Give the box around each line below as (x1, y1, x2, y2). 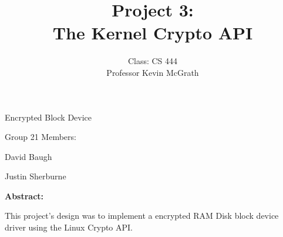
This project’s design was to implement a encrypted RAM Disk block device (5, 209, 279, 222)
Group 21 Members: (5, 131, 76, 143)
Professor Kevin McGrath (106, 66, 199, 78)
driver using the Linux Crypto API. (5, 221, 133, 233)
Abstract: (5, 189, 44, 202)
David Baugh (5, 150, 52, 162)
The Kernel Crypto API (52, 21, 253, 45)
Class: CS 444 (127, 55, 178, 67)
